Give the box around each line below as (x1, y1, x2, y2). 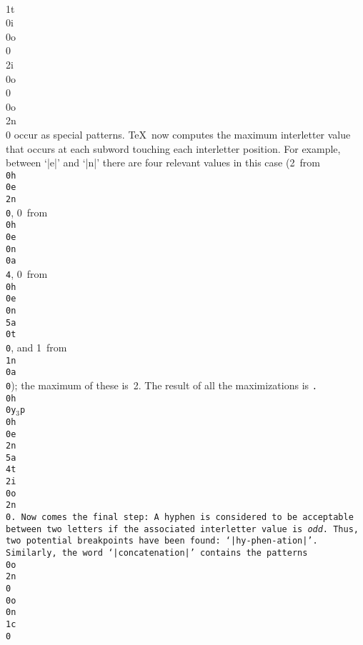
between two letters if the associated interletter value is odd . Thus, (6, 524, 359, 534)
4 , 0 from (6, 266, 48, 281)
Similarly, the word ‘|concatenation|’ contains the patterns (6, 548, 308, 559)
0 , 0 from (6, 204, 48, 219)
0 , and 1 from (6, 339, 67, 354)
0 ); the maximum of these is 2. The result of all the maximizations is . (6, 377, 317, 392)
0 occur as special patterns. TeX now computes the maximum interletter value (6, 126, 351, 141)
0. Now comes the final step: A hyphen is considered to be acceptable (6, 512, 354, 523)
